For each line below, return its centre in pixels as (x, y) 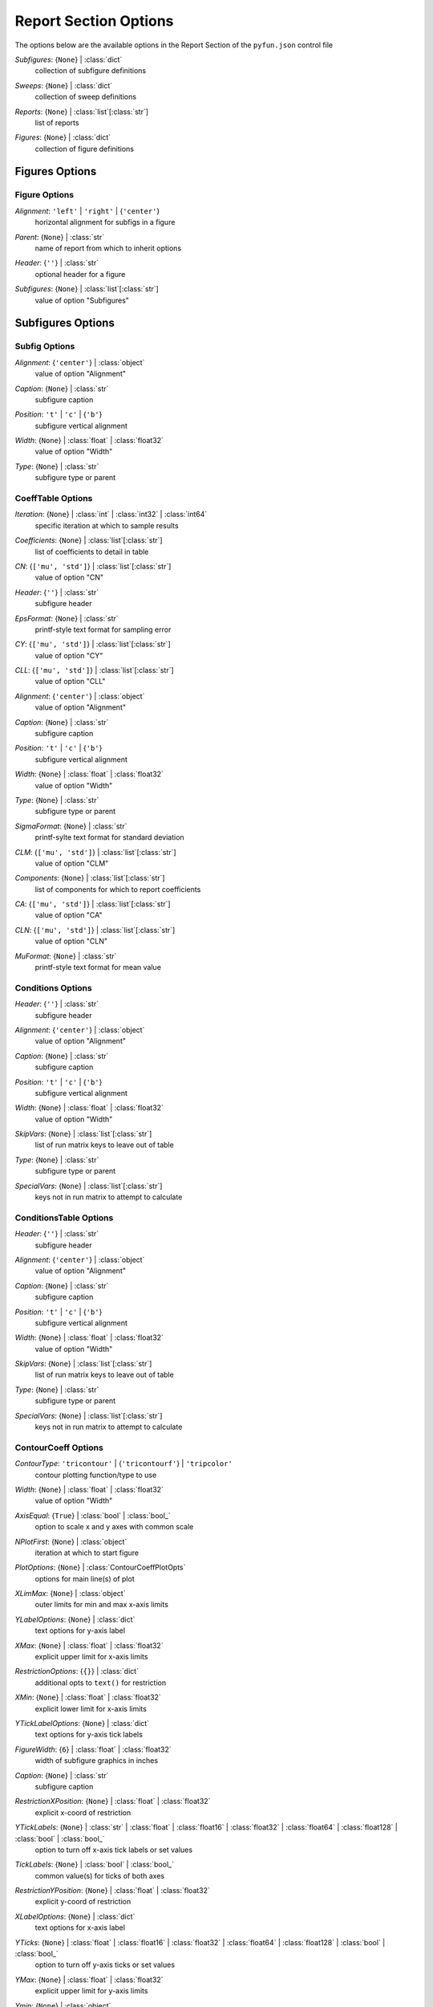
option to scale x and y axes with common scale (114, 1527)
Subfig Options (45, 347)
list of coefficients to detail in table (92, 552)
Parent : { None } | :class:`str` (59, 237)
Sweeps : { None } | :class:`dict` (64, 85)
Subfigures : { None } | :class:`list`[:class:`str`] (87, 289)
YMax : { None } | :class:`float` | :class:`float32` (89, 1980)
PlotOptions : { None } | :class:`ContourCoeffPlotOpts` (100, 1567)
